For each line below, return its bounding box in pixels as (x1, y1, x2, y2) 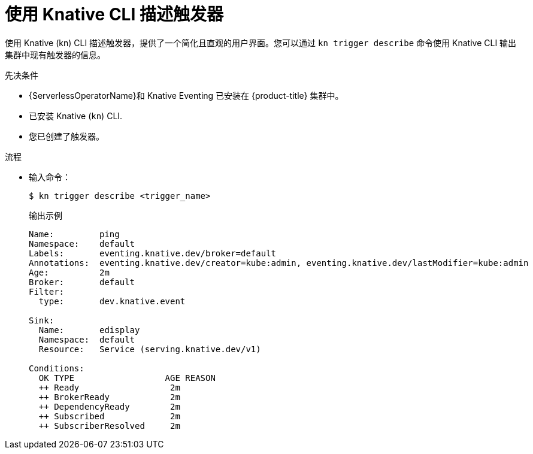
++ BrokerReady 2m (38, 392, 180, 402)
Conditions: (29, 363, 84, 373)
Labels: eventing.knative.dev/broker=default (29, 248, 277, 258)
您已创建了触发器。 (29, 131, 104, 141)
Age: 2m (29, 267, 110, 277)
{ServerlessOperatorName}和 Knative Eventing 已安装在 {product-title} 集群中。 (29, 90, 344, 101)
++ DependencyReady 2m (38, 401, 180, 411)
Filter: (29, 286, 65, 296)
